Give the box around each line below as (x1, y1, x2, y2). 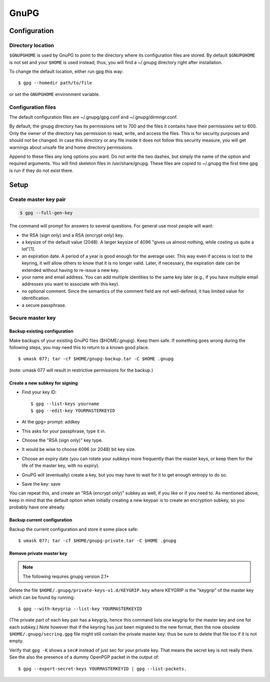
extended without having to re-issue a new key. (21, 267, 119, 273)
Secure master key (9, 314, 56, 321)
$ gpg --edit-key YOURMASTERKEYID (30, 407, 115, 413)
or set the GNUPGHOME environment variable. (9, 91, 100, 97)
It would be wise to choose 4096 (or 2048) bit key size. (21, 446, 136, 452)
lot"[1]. (21, 246, 35, 252)
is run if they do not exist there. (9, 167, 73, 173)
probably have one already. (9, 504, 66, 510)
